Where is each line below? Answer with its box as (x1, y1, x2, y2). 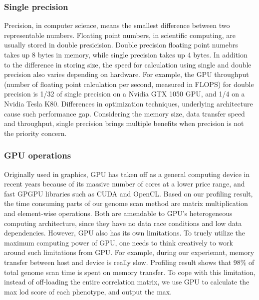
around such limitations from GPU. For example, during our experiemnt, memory (4, 247, 255, 257)
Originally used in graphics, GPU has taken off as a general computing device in (4, 168, 250, 179)
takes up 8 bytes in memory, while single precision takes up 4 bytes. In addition (4, 49, 248, 59)
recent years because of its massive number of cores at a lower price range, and (4, 178, 245, 189)
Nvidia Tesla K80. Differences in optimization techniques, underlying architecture (4, 98, 253, 108)
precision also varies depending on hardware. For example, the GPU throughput (4, 69, 249, 79)
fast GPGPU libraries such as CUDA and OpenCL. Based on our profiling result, (4, 188, 253, 198)
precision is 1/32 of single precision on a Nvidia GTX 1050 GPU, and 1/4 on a (4, 88, 245, 99)
